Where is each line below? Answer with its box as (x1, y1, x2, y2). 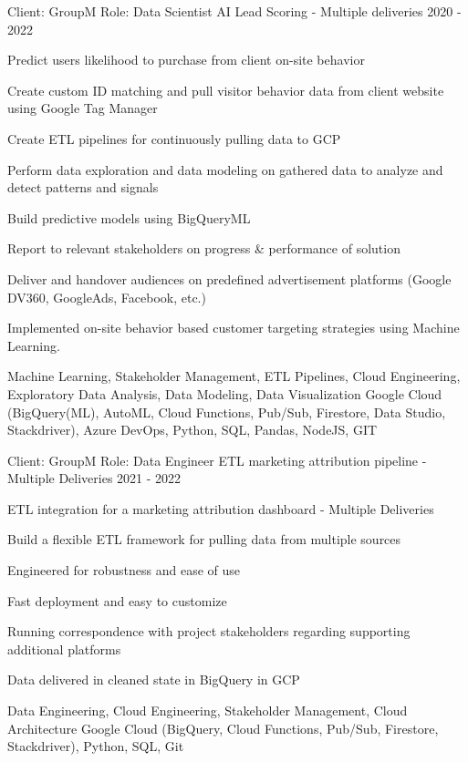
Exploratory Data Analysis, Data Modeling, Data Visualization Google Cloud (7, 384, 442, 403)
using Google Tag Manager (7, 98, 158, 118)
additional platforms (7, 639, 121, 658)
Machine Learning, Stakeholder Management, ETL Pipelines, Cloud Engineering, (7, 366, 461, 386)
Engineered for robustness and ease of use (7, 561, 241, 580)
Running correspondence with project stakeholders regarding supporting (7, 622, 411, 641)
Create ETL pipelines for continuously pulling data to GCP (7, 129, 341, 148)
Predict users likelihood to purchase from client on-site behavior (7, 50, 365, 69)
